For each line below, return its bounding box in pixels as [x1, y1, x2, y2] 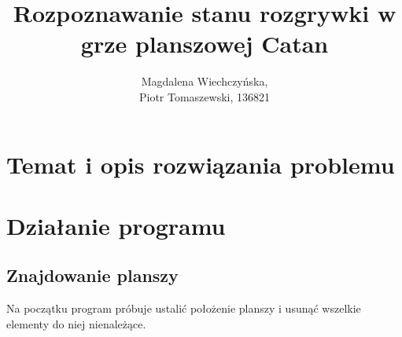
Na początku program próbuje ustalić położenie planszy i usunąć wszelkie [6, 300, 361, 317]
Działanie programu [6, 209, 226, 241]
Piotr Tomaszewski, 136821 [138, 88, 271, 104]
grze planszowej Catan [80, 27, 329, 60]
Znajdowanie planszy [6, 263, 179, 288]
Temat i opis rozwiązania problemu [6, 148, 395, 180]
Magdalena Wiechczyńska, [141, 73, 268, 90]
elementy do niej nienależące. [6, 315, 146, 332]
